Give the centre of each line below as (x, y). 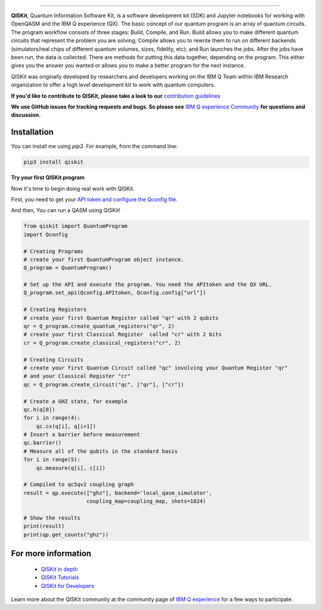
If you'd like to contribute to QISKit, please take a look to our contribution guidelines (116, 96)
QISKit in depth (59, 569)
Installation (32, 132)
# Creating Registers (55, 309)
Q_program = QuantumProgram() (68, 268)
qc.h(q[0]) (39, 409)
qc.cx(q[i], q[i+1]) (66, 426)
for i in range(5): (52, 460)
